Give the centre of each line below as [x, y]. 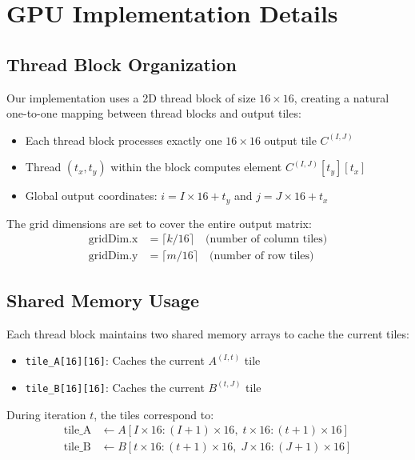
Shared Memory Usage [103, 300]
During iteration [46, 414]
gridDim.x [113, 240]
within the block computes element [196, 167]
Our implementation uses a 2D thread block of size [131, 97]
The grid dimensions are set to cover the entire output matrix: [159, 223]
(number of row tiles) [262, 256]
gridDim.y [113, 256]
